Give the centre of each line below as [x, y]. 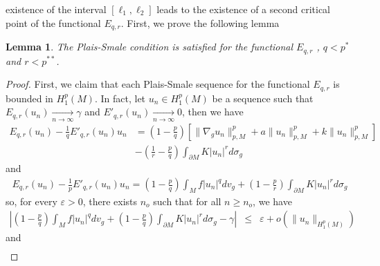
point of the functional [53, 22]
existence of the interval [56, 9]
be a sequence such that [263, 98]
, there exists [110, 201]
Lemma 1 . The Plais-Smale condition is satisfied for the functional [150, 47]
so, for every [31, 201]
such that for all [187, 201]
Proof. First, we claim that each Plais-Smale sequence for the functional [158, 84]
